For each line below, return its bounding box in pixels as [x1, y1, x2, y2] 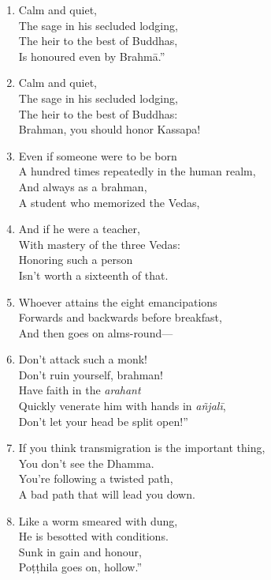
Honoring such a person [18, 251, 133, 268]
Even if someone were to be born [18, 147, 177, 164]
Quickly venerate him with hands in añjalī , [18, 397, 226, 414]
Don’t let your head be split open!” [18, 412, 188, 429]
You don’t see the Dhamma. [18, 454, 154, 471]
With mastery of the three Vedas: [18, 235, 180, 252]
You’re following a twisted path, [18, 470, 173, 487]
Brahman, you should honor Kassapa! [18, 121, 201, 137]
